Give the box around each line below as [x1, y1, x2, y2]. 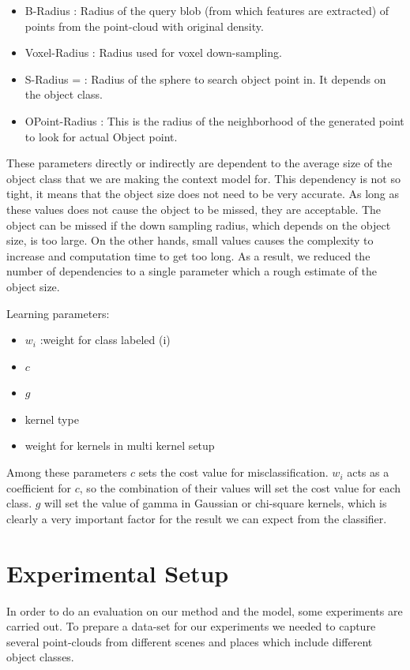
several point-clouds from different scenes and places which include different [6, 633, 373, 649]
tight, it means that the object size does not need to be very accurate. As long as [6, 185, 400, 202]
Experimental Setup [6, 556, 229, 589]
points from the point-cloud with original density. [24, 17, 264, 34]
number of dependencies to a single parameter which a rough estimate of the [6, 263, 377, 279]
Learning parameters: [6, 305, 110, 321]
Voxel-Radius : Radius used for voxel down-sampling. [24, 44, 282, 61]
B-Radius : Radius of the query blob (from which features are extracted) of [24, 2, 389, 18]
